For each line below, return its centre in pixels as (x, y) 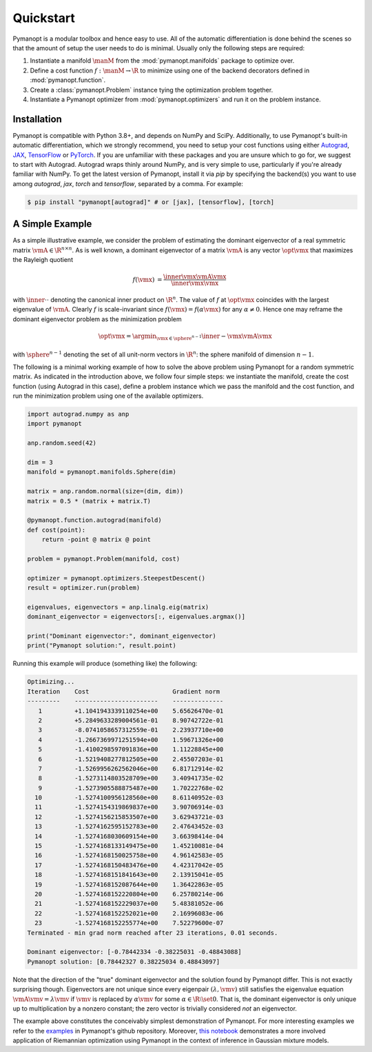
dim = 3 (40, 463)
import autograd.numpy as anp (78, 414)
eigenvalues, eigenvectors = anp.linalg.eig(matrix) (118, 607)
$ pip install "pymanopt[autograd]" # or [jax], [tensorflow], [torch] (151, 202)
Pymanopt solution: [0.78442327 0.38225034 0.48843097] (124, 961)
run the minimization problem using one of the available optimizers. (108, 396)
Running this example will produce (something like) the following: (105, 664)
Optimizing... (51, 682)
